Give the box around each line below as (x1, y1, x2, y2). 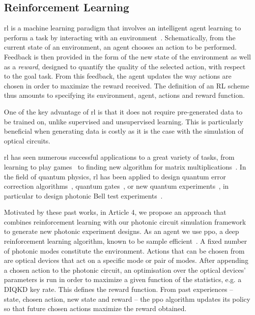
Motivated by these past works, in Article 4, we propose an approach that (4, 207, 227, 217)
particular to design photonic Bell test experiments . (4, 190, 163, 200)
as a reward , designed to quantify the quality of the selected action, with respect (4, 61, 246, 71)
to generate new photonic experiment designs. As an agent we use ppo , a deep (4, 226, 239, 236)
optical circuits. (4, 135, 51, 145)
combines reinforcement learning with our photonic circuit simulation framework (4, 216, 246, 227)
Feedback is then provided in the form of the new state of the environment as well (4, 51, 251, 61)
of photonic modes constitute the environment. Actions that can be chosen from (4, 245, 245, 256)
